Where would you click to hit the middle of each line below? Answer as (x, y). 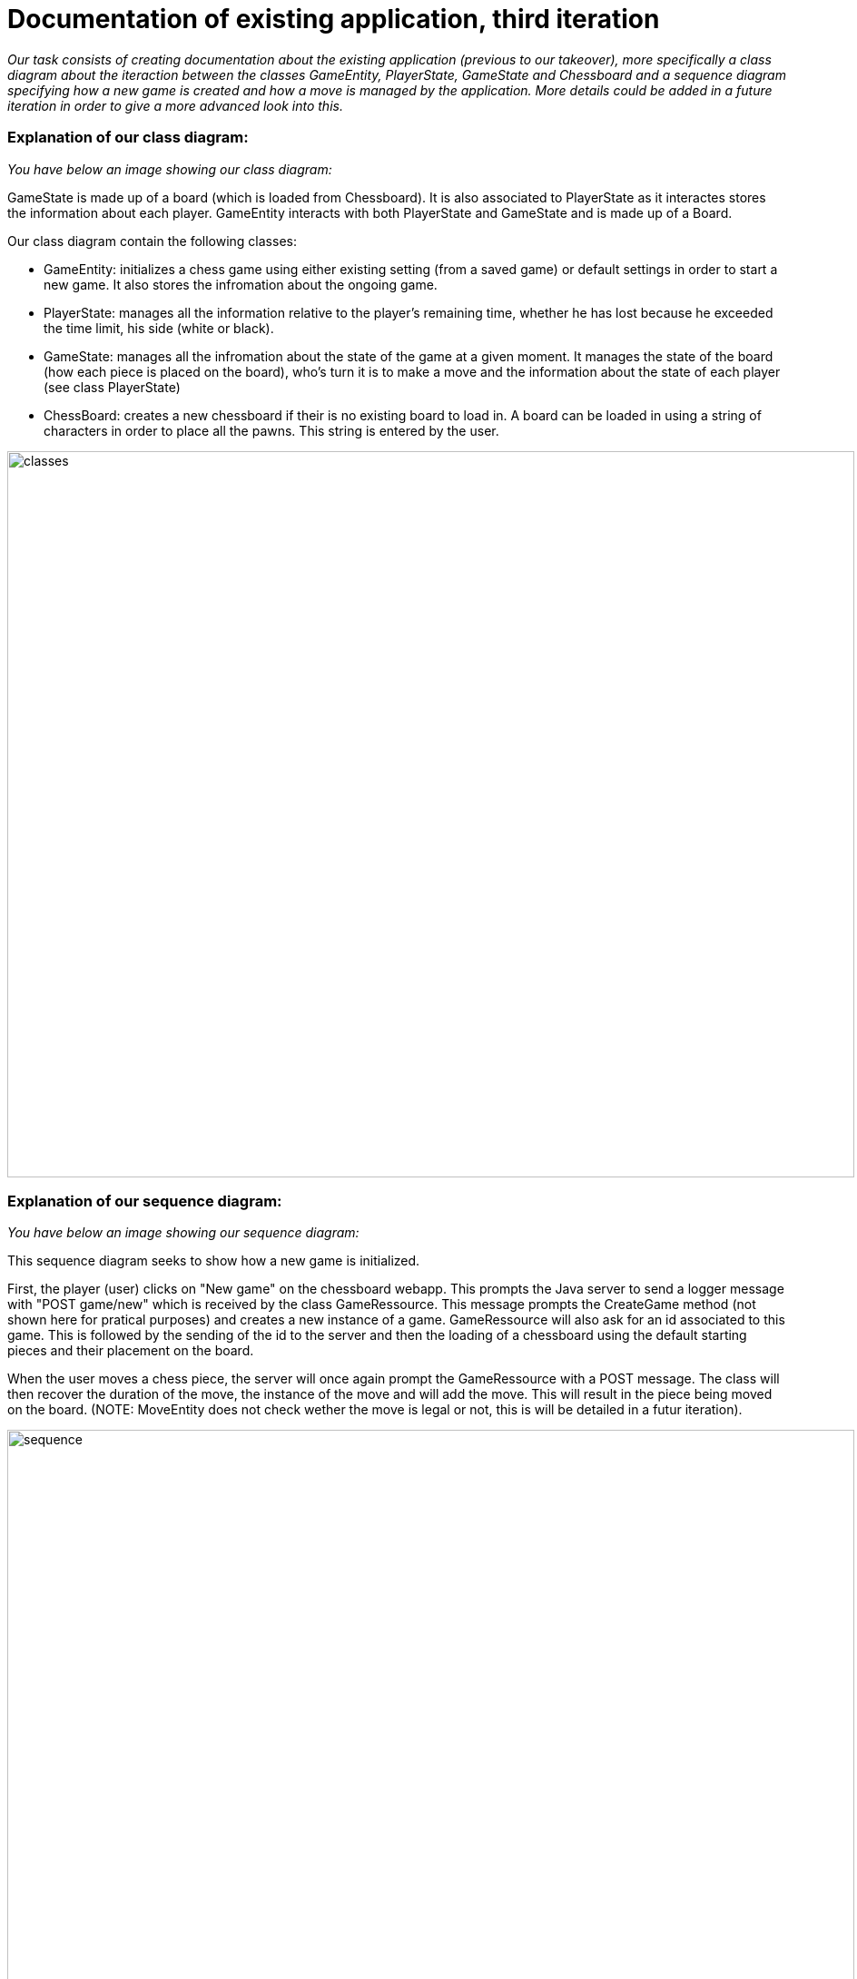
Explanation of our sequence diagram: (145, 1201)
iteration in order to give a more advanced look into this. (175, 105)
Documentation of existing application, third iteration (334, 19)
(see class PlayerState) (112, 387)
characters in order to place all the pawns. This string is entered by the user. (271, 430)
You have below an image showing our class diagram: (170, 169)
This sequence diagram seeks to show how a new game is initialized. (214, 1261)
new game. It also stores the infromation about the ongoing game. (241, 284)
